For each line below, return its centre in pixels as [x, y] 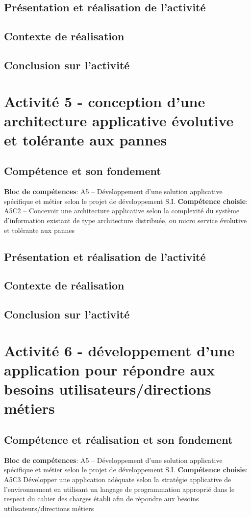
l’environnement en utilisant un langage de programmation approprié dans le [119, 489]
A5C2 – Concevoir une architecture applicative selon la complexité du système [122, 211]
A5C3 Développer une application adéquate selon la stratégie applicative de [118, 479]
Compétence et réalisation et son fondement [118, 439]
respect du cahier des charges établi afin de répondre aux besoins [101, 499]
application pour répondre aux [110, 369]
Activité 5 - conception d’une [105, 101]
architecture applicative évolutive [119, 120]
